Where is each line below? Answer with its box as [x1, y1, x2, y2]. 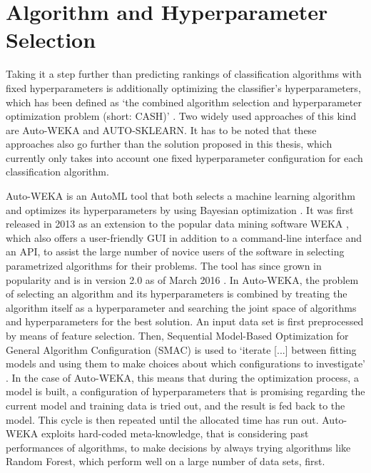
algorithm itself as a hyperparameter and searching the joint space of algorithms [6, 300, 357, 315]
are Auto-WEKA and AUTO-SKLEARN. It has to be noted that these [6, 122, 317, 137]
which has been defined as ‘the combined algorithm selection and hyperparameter [6, 94, 362, 109]
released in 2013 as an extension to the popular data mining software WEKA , [6, 216, 349, 231]
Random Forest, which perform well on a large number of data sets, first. [6, 454, 325, 469]
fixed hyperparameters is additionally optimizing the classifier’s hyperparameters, [6, 80, 361, 95]
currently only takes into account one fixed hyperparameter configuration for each [6, 150, 363, 165]
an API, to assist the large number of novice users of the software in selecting [6, 244, 345, 259]
